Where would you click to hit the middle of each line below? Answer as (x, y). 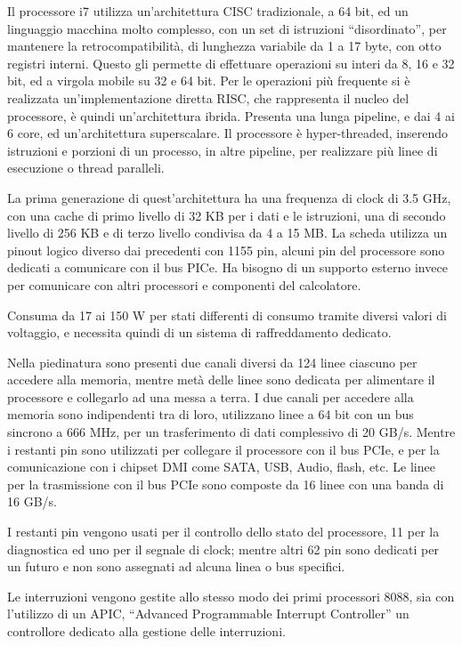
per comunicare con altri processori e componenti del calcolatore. (184, 284)
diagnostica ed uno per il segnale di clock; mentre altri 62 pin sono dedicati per (223, 549)
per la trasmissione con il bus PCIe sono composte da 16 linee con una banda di (226, 484)
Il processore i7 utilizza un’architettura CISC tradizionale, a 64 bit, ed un (208, 11)
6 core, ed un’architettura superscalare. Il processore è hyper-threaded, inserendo (228, 133)
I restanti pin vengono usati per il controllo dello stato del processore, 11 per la (223, 532)
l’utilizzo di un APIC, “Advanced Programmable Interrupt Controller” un (208, 614)
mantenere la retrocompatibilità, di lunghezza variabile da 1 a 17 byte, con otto (224, 46)
